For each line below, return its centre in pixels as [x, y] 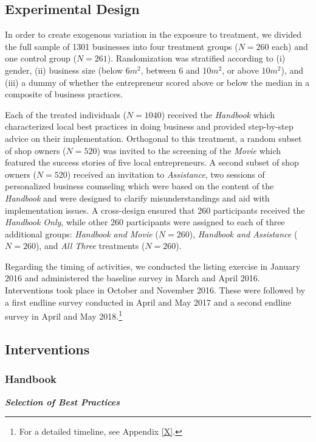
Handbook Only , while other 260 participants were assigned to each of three [145, 222]
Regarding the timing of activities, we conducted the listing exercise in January [153, 266]
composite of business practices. [64, 94]
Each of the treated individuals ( [66, 114]
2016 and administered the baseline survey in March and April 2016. [132, 278]
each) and [290, 46]
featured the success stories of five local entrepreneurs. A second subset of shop [152, 162]
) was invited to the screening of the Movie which [189, 150]
